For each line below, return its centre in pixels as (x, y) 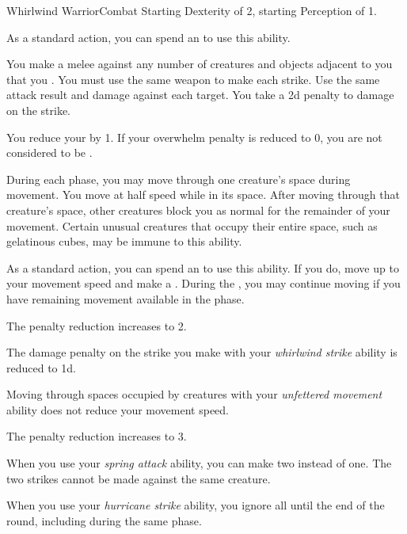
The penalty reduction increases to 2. (97, 325)
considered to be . (49, 153)
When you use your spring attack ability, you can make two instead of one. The (199, 463)
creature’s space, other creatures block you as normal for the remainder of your (198, 210)
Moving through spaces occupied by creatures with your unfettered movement (194, 394)
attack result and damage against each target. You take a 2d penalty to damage (200, 95)
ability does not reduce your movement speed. (118, 409)
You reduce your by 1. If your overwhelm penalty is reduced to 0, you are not (194, 137)
